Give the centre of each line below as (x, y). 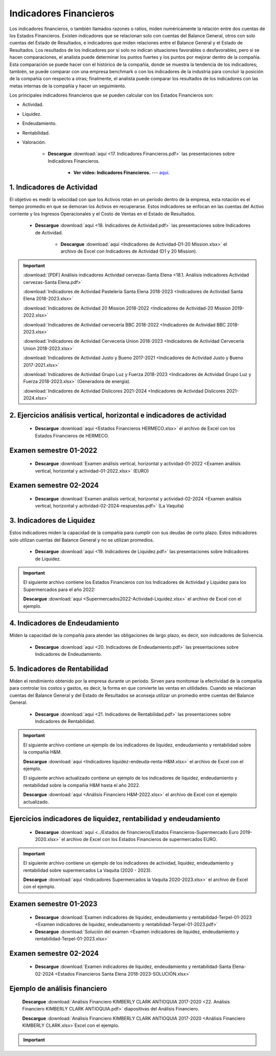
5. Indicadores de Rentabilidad (59, 669)
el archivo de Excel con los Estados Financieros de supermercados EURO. (139, 840)
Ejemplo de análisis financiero (58, 988)
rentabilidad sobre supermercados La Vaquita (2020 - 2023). (87, 870)
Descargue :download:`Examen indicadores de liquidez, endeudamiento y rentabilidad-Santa (133, 966)
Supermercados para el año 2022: (59, 589)
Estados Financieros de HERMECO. (72, 435)
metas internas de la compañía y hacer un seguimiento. (68, 86)
